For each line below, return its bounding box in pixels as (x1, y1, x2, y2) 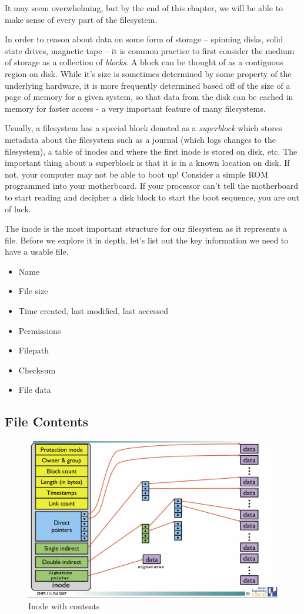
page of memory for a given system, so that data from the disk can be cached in (5, 91, 293, 103)
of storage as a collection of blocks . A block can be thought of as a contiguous (5, 56, 284, 68)
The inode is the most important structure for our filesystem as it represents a (5, 222, 287, 235)
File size (18, 285, 48, 297)
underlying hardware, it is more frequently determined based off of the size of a (5, 79, 290, 91)
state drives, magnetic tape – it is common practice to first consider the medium (5, 44, 295, 56)
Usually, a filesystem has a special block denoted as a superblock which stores (5, 122, 282, 134)
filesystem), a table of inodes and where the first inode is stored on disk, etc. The (5, 145, 298, 157)
